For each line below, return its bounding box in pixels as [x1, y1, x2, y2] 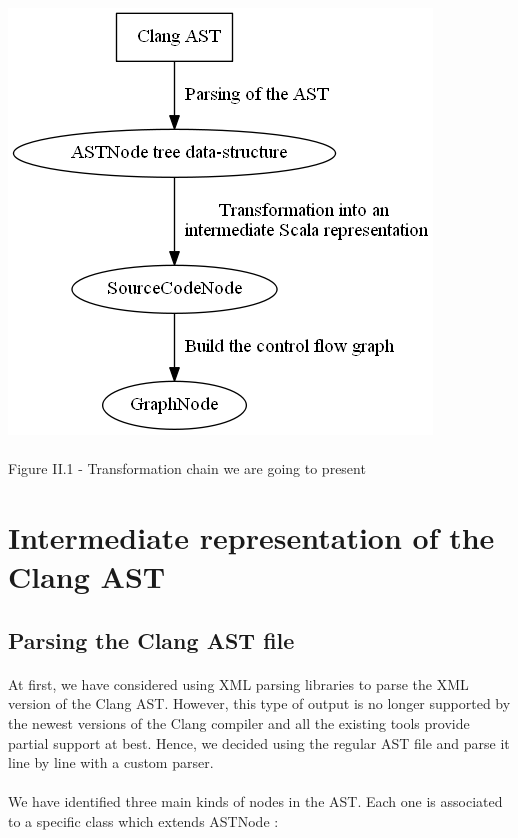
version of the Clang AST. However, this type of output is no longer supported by [8, 693, 511, 714]
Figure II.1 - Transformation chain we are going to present [8, 458, 366, 479]
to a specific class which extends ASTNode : [8, 810, 279, 831]
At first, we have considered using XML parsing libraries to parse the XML [8, 673, 469, 694]
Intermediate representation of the [8, 516, 495, 557]
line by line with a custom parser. [8, 752, 214, 773]
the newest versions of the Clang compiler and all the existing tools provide [8, 712, 470, 733]
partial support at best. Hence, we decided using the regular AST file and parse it [8, 732, 510, 753]
